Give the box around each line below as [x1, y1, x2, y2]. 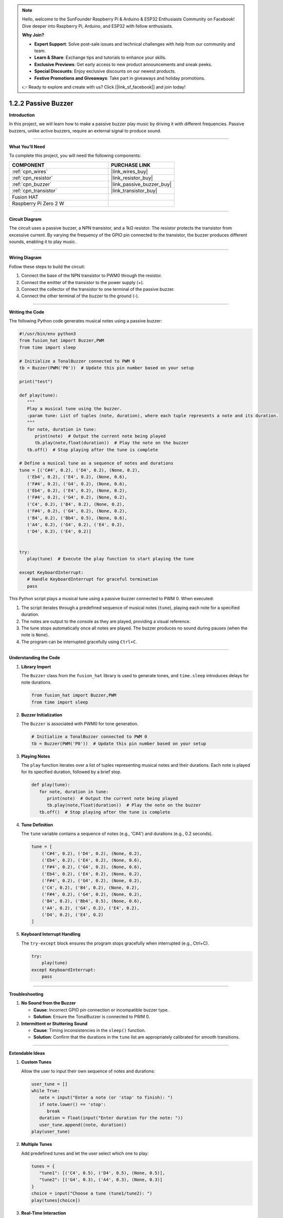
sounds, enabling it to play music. [9, 239, 76, 245]
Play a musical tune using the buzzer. [27, 406, 122, 412]
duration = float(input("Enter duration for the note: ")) [39, 1115, 183, 1121]
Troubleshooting [9, 991, 44, 997]
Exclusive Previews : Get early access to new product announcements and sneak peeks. [34, 61, 212, 67]
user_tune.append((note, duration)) [39, 1122, 127, 1127]
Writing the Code [9, 309, 45, 315]
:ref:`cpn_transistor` [12, 187, 57, 194]
